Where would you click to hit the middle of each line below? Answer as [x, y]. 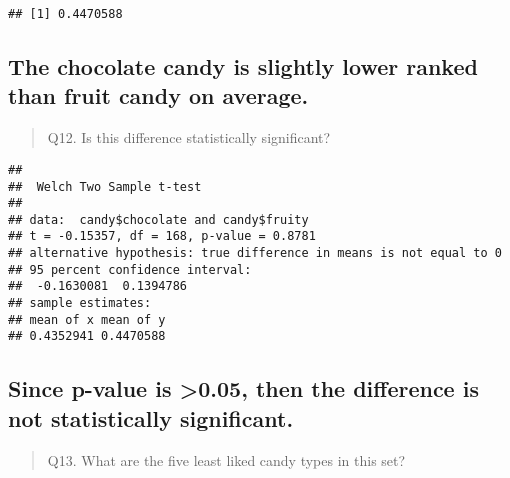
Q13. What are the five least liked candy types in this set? [226, 459]
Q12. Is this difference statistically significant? [189, 137]
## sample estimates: [80, 303]
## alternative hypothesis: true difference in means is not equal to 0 [255, 253]
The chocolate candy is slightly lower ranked [243, 66]
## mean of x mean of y [87, 319]
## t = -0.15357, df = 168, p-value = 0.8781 [162, 236]
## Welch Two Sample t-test [105, 186]
